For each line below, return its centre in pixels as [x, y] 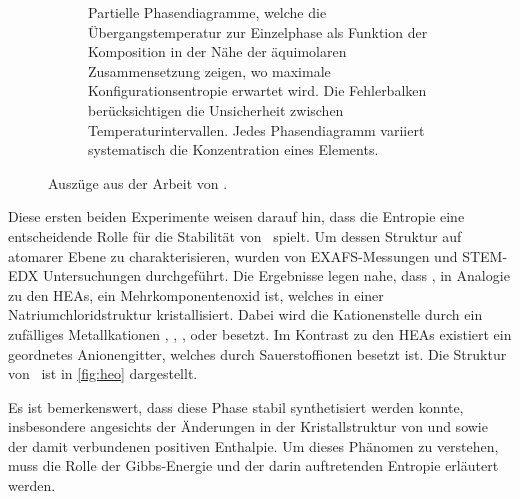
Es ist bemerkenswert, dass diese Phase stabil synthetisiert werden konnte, [236, 406]
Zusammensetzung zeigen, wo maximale [209, 70]
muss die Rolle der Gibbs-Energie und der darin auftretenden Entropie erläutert [253, 465]
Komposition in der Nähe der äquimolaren [217, 51]
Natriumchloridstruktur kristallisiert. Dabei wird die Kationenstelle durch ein [245, 314]
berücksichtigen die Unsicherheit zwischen [216, 109]
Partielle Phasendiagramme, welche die [207, 12]
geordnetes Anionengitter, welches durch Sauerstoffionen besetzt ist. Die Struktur [257, 353]
